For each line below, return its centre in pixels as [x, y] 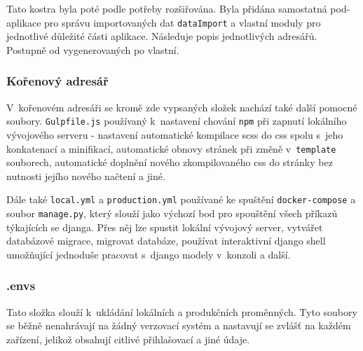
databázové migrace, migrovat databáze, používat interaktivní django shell [166, 241]
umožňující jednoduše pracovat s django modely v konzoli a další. [149, 254]
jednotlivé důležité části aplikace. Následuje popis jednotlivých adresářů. [162, 36]
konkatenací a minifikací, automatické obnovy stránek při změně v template [171, 148]
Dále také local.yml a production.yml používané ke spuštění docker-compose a [181, 199]
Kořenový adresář [57, 81]
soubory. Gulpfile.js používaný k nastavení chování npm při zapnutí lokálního [177, 121]
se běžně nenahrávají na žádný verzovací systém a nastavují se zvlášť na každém [179, 325]
